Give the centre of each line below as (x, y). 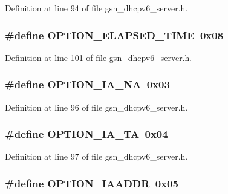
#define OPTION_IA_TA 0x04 (86, 134)
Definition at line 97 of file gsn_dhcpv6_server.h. (96, 156)
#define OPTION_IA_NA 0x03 (87, 84)
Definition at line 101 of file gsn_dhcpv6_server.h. (99, 57)
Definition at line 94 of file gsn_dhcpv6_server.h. (96, 8)
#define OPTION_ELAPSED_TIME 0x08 (114, 35)
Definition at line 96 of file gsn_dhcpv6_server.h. (96, 107)
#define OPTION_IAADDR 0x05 (92, 183)
